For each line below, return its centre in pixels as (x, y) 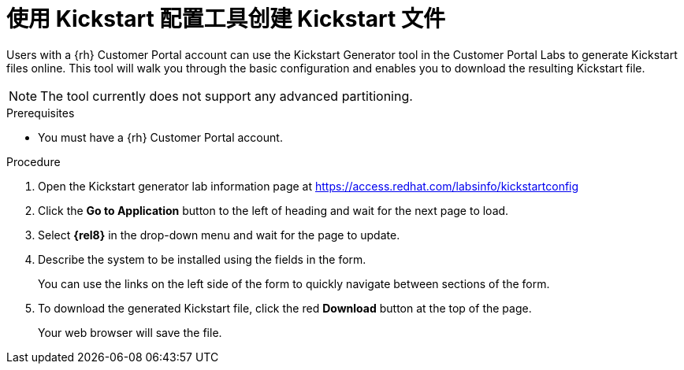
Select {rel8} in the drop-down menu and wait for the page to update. (219, 235)
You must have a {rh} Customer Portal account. (160, 137)
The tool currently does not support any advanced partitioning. (227, 96)
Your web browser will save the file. (130, 332)
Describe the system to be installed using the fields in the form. (202, 259)
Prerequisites (41, 113)
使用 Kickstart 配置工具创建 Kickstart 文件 (226, 19)
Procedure (33, 161)
